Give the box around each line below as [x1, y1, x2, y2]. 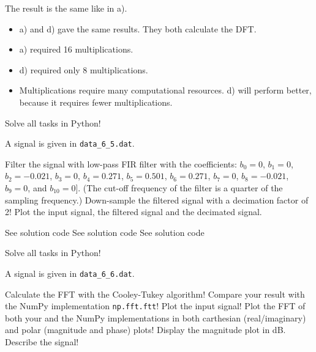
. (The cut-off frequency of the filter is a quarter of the [78, 182, 283, 194]
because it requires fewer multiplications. [19, 95, 173, 108]
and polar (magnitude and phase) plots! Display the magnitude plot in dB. [5, 323, 286, 336]
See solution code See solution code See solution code [5, 226, 205, 238]
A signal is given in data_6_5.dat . [5, 137, 135, 150]
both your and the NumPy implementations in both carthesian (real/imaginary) [5, 311, 306, 324]
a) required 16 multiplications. [19, 43, 134, 56]
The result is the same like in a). [5, 2, 127, 14]
